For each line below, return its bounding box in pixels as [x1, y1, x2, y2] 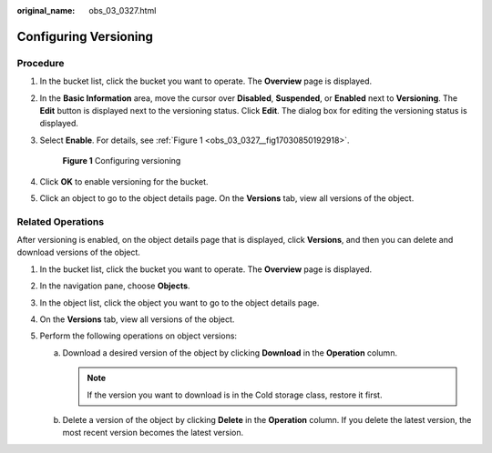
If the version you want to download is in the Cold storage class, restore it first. [87, 389, 383, 400]
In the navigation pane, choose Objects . [39, 280, 190, 291]
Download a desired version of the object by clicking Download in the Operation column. [62, 347, 398, 358]
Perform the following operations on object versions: [39, 330, 237, 341]
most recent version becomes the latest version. [62, 428, 244, 438]
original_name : [16, 5, 76, 15]
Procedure [16, 56, 65, 69]
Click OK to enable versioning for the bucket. [39, 176, 209, 186]
